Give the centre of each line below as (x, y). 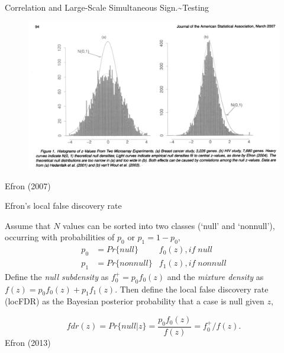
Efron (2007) (28, 185)
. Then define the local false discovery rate (192, 289)
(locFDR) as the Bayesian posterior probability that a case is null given (135, 301)
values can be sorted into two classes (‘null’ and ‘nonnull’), (169, 225)
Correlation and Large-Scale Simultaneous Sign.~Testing (107, 7)
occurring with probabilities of (60, 237)
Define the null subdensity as (57, 276)
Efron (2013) (28, 342)
